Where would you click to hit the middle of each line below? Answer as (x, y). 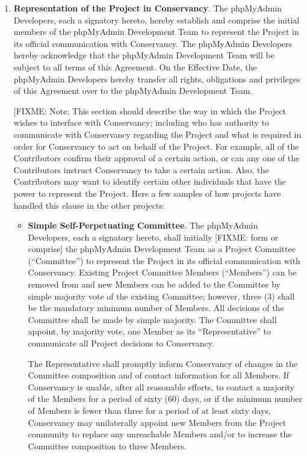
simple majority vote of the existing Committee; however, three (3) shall (161, 296)
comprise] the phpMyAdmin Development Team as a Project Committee (162, 249)
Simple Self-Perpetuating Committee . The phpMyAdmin (143, 225)
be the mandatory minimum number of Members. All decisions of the (156, 308)
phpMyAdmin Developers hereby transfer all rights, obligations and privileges (157, 79)
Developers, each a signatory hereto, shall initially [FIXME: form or (153, 237)
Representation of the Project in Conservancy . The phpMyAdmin (148, 8)
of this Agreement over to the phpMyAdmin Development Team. (133, 91)
